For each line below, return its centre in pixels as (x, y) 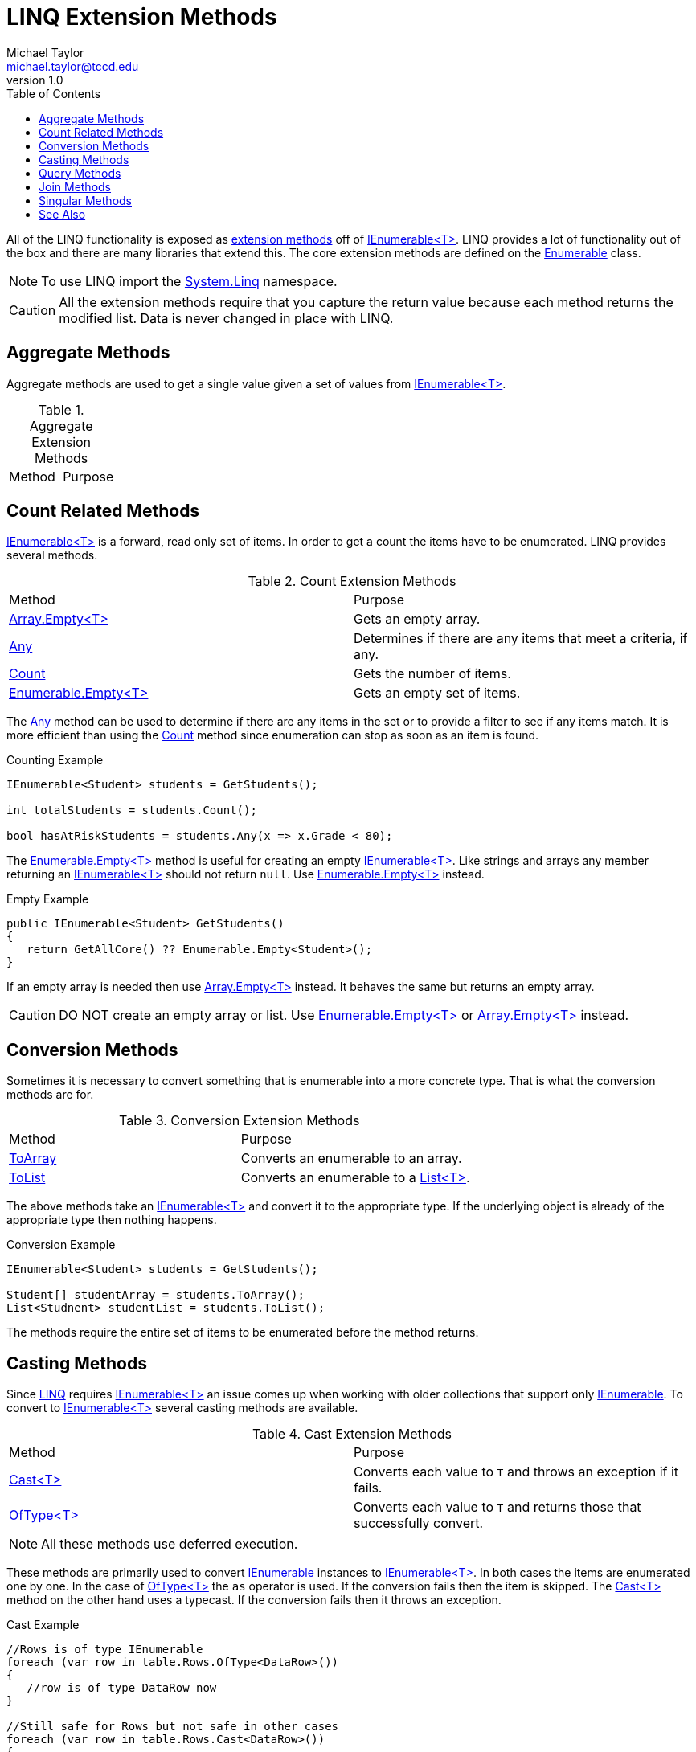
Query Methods (80, 173)
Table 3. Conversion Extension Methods (240, 1121)
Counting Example (55, 760)
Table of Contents (54, 93)
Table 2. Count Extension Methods (352, 581)
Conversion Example (61, 1245)
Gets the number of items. (432, 674)
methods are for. (50, 1095)
